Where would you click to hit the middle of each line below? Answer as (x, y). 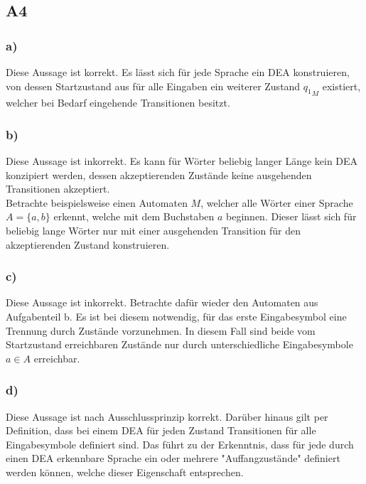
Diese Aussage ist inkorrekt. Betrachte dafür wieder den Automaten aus (162, 302)
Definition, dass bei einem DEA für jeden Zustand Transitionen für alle (161, 430)
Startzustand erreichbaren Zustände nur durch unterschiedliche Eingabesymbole (179, 344)
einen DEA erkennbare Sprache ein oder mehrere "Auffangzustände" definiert (173, 458)
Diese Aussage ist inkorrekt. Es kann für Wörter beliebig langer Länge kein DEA (182, 161)
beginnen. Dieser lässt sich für (291, 216)
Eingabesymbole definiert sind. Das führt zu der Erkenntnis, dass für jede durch (180, 444)
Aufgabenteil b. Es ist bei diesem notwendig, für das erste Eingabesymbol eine (176, 316)
